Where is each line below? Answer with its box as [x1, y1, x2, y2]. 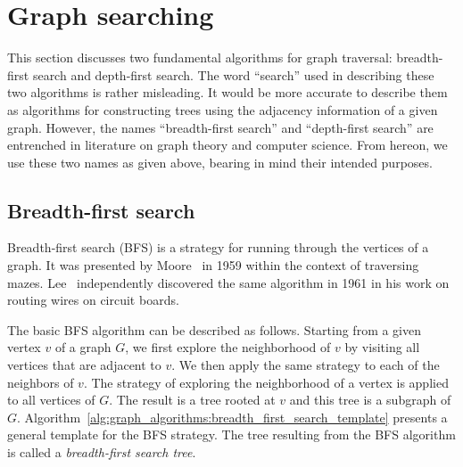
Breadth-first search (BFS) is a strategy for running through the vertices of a [7, 238, 429, 257]
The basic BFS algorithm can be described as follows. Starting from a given [7, 320, 422, 339]
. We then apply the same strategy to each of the [171, 356, 440, 374]
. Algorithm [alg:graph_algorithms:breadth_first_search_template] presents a [17, 407, 448, 426]
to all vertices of [7, 390, 95, 409]
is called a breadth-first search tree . [7, 443, 196, 462]
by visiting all [344, 338, 420, 356]
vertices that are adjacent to [7, 356, 161, 374]
